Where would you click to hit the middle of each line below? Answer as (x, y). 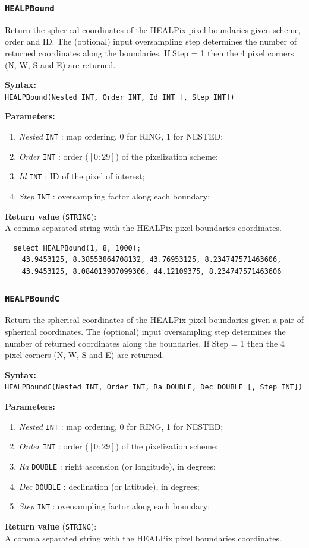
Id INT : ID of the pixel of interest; (82, 176)
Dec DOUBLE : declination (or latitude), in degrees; (109, 486)
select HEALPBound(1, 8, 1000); (77, 248)
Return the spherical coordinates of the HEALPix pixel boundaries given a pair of (154, 320)
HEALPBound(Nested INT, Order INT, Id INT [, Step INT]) (120, 97)
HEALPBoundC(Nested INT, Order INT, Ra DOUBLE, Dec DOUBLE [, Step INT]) (154, 387)
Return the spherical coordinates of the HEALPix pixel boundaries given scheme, (153, 29)
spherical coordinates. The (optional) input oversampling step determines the (145, 332)
